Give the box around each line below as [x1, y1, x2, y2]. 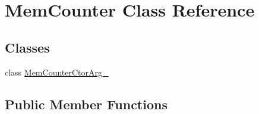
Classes [5, 38, 50, 56]
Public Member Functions [5, 95, 168, 113]
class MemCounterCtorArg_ [5, 66, 109, 78]
